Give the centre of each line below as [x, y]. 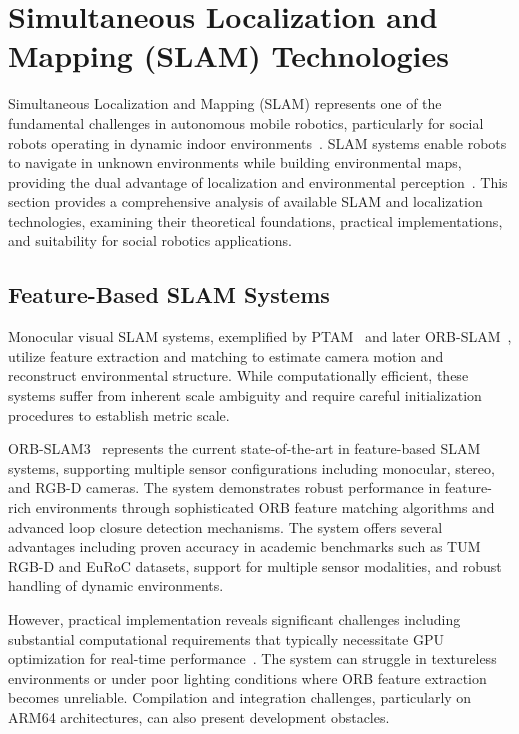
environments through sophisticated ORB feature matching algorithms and [265, 507]
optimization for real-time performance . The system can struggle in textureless [252, 658]
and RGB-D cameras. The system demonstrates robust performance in [224, 487]
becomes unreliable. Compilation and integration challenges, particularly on [240, 697]
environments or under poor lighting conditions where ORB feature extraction [247, 677]
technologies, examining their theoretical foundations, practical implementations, [255, 220]
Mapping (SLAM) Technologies [228, 55]
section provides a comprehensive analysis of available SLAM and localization [245, 201]
